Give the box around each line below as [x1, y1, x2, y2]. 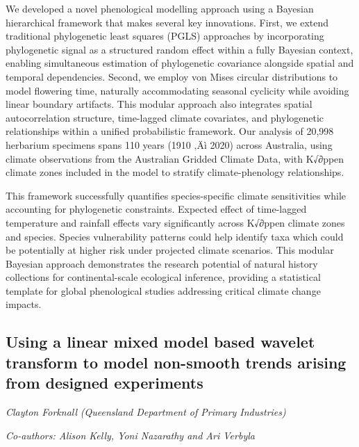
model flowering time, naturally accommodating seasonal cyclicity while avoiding [6, 83, 349, 97]
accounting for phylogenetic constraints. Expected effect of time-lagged [6, 202, 307, 216]
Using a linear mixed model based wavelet [6, 331, 315, 352]
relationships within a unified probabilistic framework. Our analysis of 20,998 [6, 124, 334, 138]
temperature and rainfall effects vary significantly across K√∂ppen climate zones [6, 215, 345, 229]
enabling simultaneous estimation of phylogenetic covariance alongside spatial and [6, 56, 354, 70]
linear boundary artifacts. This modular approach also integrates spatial [6, 97, 312, 111]
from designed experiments [6, 372, 203, 393]
